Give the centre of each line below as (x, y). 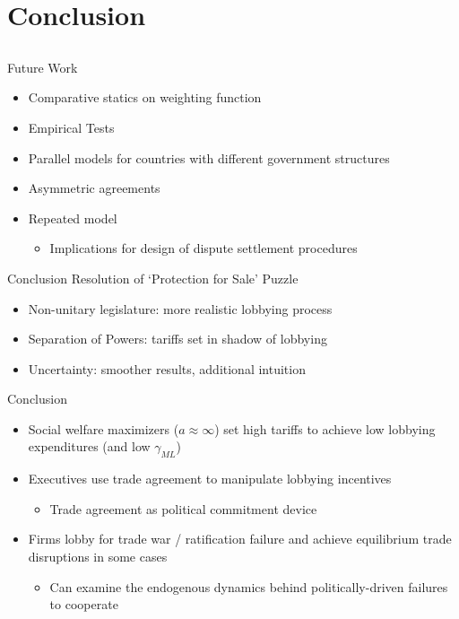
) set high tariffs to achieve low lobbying (325, 428)
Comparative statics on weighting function (145, 97)
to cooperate (84, 604)
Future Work (43, 67)
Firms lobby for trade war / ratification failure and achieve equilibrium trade (240, 539)
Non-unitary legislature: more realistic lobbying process (180, 308)
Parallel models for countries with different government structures (209, 157)
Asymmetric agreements (94, 188)
